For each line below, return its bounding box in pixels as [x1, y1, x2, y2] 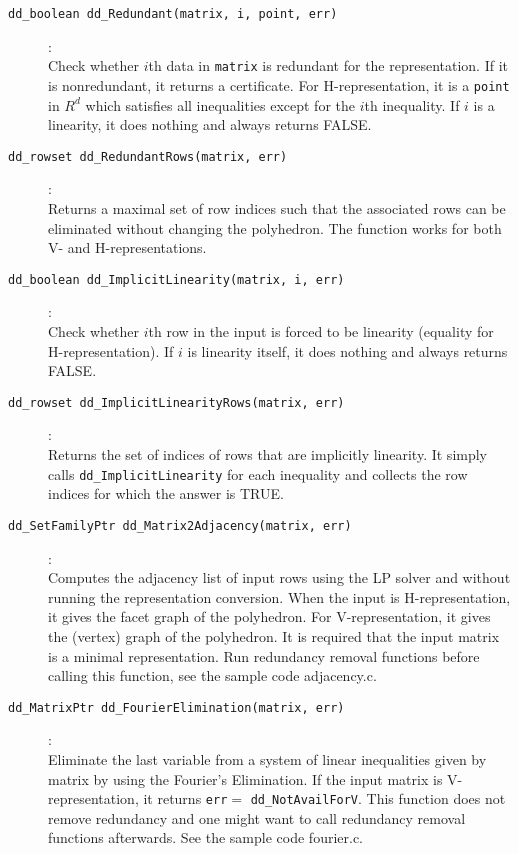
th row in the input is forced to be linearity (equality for [148, 321, 494, 342]
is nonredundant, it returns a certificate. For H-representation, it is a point [48, 74, 510, 95]
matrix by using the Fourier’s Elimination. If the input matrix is [48, 768, 443, 789]
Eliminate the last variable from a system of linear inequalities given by [48, 748, 487, 769]
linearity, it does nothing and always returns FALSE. [48, 114, 372, 135]
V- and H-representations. [48, 237, 207, 258]
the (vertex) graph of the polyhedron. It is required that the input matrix [48, 625, 500, 646]
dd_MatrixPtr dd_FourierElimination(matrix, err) [8, 700, 345, 715]
